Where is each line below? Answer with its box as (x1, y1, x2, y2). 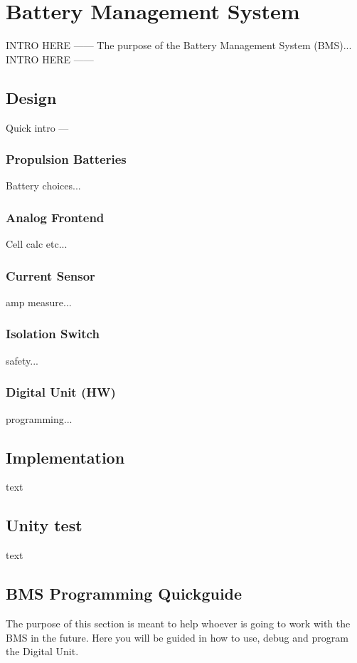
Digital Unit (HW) (6, 383, 116, 401)
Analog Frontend (6, 208, 105, 226)
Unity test (6, 514, 82, 536)
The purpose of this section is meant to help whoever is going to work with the (6, 615, 351, 630)
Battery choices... (6, 178, 81, 193)
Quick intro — (6, 120, 69, 135)
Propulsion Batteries (6, 150, 127, 168)
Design (6, 86, 57, 108)
